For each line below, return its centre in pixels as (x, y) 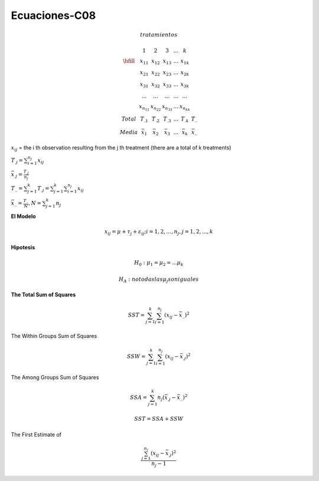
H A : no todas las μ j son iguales (159, 279)
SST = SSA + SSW (159, 419)
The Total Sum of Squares (43, 295)
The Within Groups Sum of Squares (54, 336)
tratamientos (159, 35)
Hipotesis (23, 247)
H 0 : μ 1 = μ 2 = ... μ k (159, 263)
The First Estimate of (36, 434)
